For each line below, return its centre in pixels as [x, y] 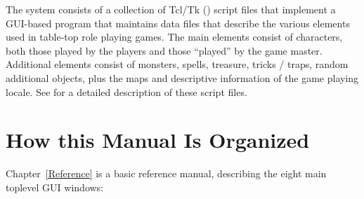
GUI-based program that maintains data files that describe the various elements [178, 23]
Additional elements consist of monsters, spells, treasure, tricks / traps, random [177, 64]
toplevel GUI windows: [55, 187]
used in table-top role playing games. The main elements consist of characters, [174, 37]
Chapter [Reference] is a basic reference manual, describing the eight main [166, 173]
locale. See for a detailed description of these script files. [126, 91]
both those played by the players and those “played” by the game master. [164, 50]
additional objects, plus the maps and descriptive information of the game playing [182, 77]
